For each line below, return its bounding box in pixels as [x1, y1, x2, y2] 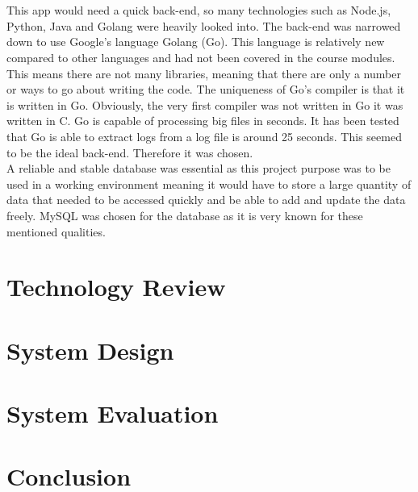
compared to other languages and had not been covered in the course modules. [6, 48, 395, 65]
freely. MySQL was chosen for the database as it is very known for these [6, 206, 363, 223]
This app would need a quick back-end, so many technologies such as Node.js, [6, 2, 391, 19]
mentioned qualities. [6, 223, 106, 240]
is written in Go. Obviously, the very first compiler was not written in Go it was [6, 96, 403, 113]
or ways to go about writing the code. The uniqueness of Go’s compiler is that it [6, 81, 405, 98]
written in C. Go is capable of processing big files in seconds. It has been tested [6, 112, 399, 129]
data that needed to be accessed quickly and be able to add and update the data [6, 191, 406, 208]
